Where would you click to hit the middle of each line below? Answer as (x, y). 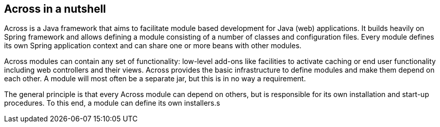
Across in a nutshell (55, 9)
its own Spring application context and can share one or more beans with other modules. (153, 46)
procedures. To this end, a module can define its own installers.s (112, 103)
